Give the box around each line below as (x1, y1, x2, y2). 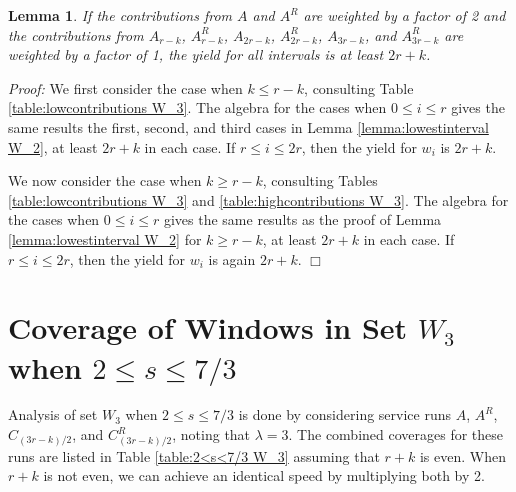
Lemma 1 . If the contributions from (8, 5, 233, 25)
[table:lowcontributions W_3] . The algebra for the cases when (8, 97, 387, 118)
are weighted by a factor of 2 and (303, 5, 506, 25)
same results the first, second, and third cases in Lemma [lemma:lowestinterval (8, 116, 489, 137)
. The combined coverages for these (288, 424, 504, 445)
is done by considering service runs (238, 404, 451, 425)
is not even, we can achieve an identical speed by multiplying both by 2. (43, 465, 485, 486)
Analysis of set (8, 404, 98, 425)
